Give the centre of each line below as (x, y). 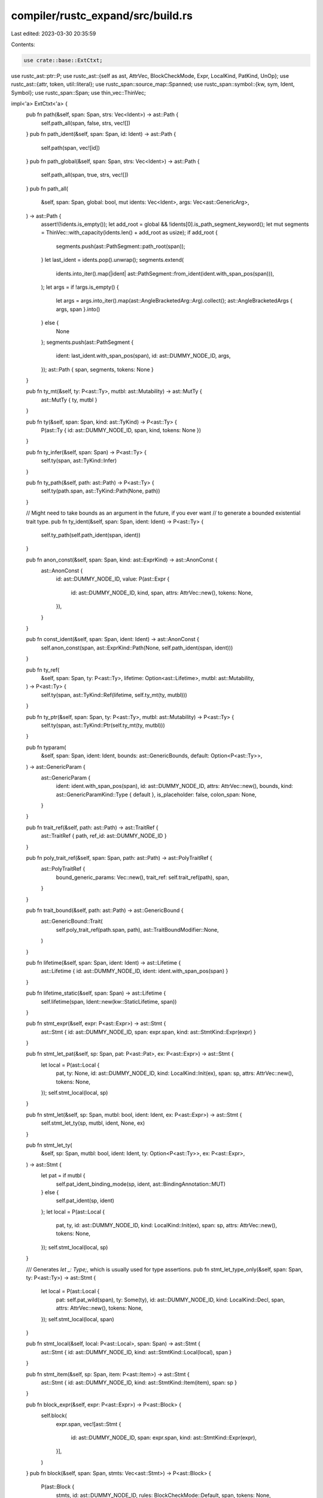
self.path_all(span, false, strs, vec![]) (86, 123)
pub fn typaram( (46, 747)
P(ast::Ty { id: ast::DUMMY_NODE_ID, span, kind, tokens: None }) (121, 430)
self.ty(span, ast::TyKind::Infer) (79, 461)
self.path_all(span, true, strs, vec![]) (85, 175)
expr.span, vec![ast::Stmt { (89, 1424)
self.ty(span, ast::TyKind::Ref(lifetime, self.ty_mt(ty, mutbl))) (114, 694)
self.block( (54, 1416)
